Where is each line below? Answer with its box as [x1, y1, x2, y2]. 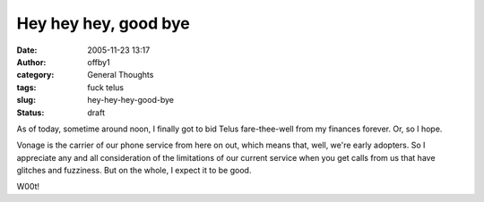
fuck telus [87, 81, 125, 93]
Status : [16, 107, 45, 118]
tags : [16, 81, 37, 93]
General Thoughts [87, 70, 154, 80]
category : [16, 70, 55, 80]
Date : [16, 45, 38, 55]
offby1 [87, 56, 111, 67]
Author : [16, 56, 47, 67]
